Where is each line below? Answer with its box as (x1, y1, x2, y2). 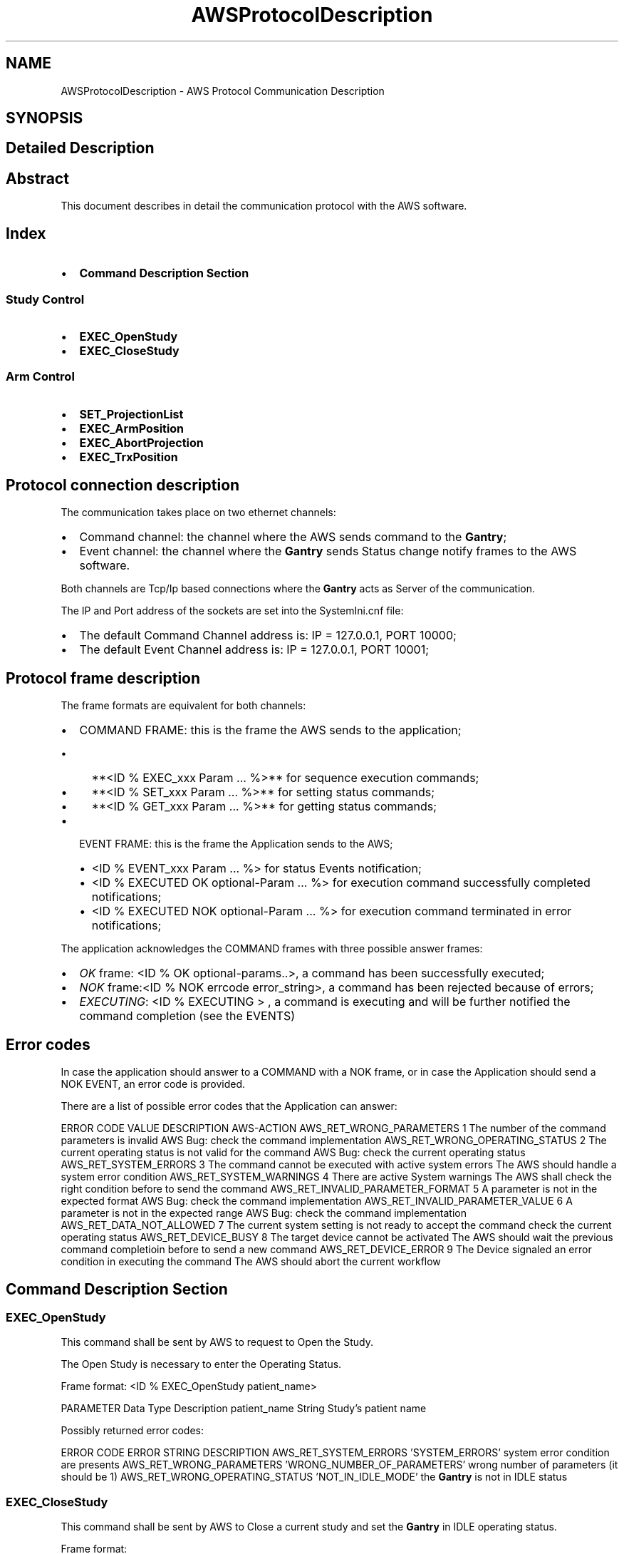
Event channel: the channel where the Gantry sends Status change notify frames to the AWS (79, 544, 577, 559)
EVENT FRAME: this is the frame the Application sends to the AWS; (79, 838, 393, 850)
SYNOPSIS (6, 109, 83, 128)
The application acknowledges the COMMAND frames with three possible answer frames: (61, 942, 483, 955)
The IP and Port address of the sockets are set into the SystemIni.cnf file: (61, 604, 404, 617)
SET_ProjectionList (79, 406, 184, 421)
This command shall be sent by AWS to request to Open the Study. (61, 1336, 373, 1349)
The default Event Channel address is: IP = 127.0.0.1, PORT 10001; (79, 642, 430, 657)
